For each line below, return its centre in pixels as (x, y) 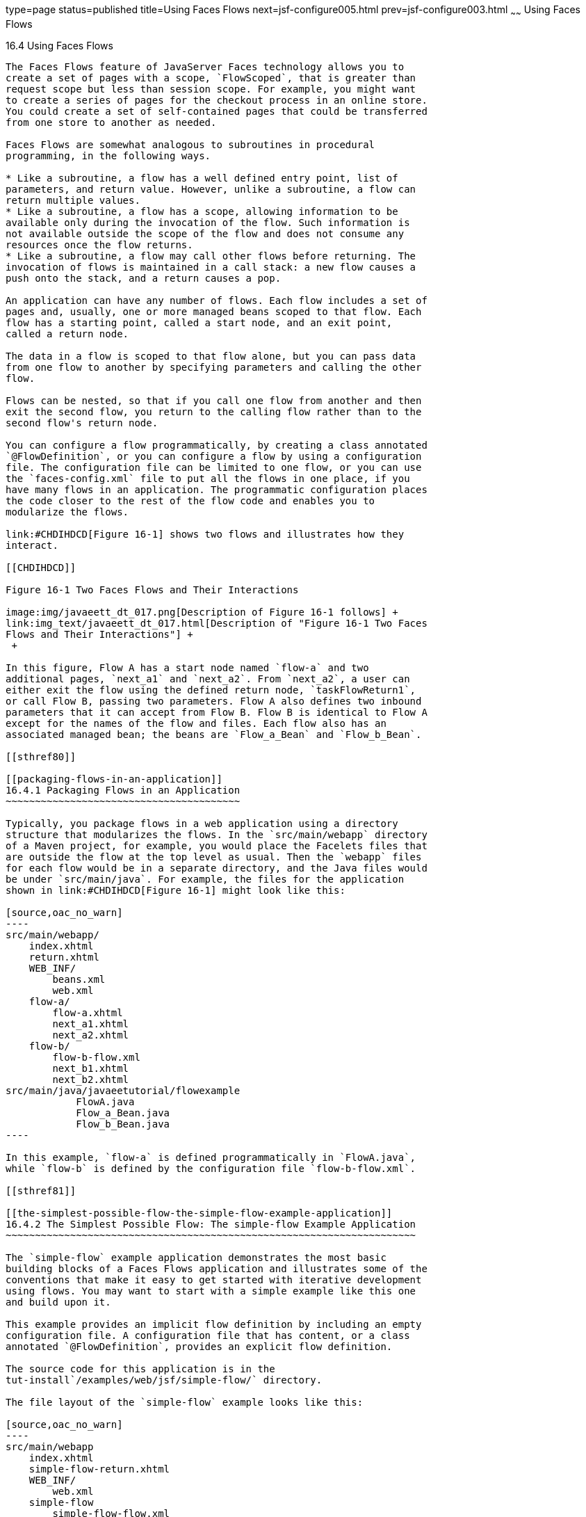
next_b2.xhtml (91, 1079)
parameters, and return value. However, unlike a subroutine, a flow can (211, 189)
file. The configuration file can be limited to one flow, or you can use (214, 467)
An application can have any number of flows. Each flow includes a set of (217, 300)
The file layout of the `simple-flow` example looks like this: (185, 1402)
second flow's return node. (82, 423)
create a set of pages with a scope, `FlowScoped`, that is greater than (211, 78)
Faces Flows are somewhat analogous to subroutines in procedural (190, 144)
